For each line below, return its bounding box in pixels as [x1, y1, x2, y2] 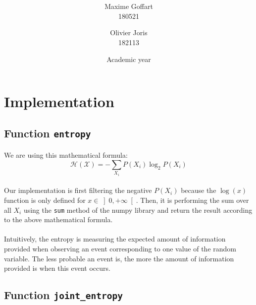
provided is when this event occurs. [4, 263, 110, 273]
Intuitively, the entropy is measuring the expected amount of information [4, 234, 226, 244]
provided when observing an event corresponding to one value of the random [4, 244, 236, 254]
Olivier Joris [110, 27, 148, 38]
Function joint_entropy [4, 287, 123, 303]
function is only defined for [4, 194, 86, 205]
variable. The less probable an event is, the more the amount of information [4, 253, 234, 263]
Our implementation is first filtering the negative [4, 185, 152, 195]
